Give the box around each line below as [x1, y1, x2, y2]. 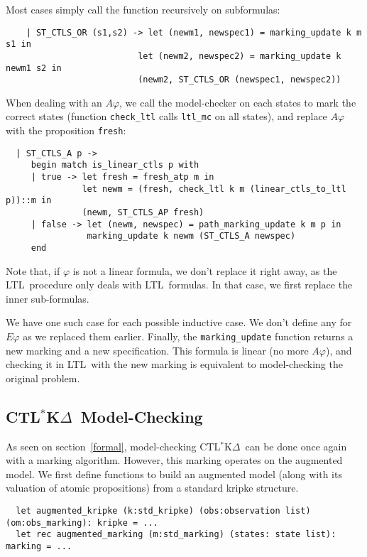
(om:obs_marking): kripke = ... [6, 517, 158, 528]
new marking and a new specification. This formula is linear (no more [6, 342, 309, 357]
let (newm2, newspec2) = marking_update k [138, 50, 341, 61]
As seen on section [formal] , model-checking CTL [6, 438, 221, 453]
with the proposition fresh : [6, 123, 126, 138]
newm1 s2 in [6, 63, 62, 73]
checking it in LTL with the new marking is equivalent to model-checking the [6, 357, 343, 372]
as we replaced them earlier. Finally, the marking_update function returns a [23, 329, 354, 344]
